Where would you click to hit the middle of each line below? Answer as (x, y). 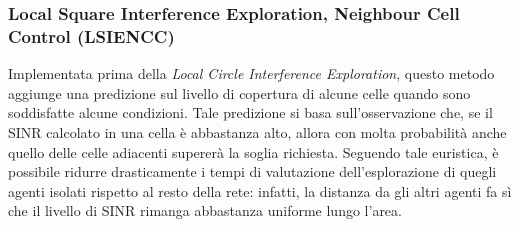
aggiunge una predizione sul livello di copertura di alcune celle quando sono (239, 92)
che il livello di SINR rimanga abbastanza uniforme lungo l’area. (205, 210)
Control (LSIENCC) (91, 35)
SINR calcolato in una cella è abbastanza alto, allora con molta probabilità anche (257, 131)
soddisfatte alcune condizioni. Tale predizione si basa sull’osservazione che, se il (250, 112)
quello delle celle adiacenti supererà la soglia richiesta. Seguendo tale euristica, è (253, 151)
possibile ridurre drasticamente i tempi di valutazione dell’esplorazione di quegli (252, 171)
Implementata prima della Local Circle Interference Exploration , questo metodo (251, 73)
